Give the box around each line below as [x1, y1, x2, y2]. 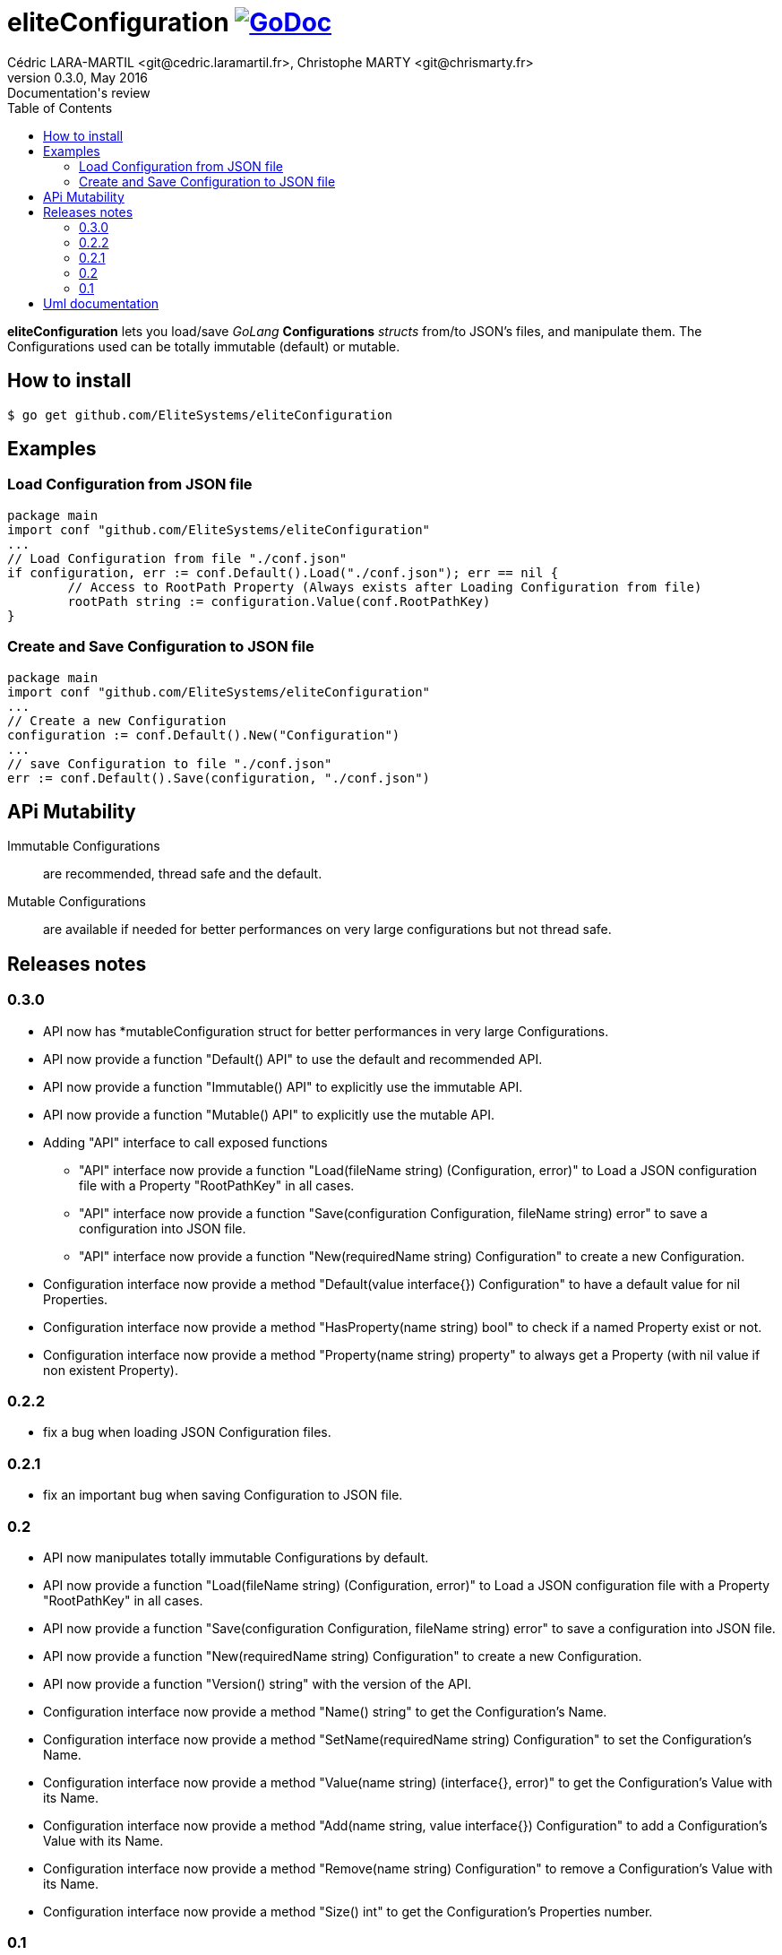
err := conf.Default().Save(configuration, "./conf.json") [7, 770, 431, 785]
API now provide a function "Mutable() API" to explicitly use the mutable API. [43, 1106, 495, 1122]
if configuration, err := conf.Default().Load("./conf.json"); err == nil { [7, 565, 559, 580]
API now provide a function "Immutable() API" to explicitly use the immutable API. [43, 1078, 523, 1094]
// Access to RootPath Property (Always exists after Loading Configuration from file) [67, 579, 702, 594]
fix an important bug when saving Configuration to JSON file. [43, 1487, 403, 1503]
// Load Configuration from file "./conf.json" [7, 550, 348, 566]
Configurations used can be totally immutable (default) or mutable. [7, 338, 400, 354]
